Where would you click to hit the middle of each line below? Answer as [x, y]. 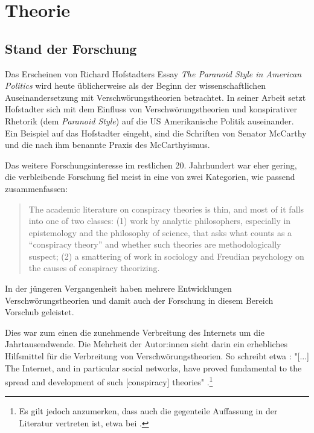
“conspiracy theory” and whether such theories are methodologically [155, 244]
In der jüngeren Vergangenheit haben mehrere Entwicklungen [118, 288]
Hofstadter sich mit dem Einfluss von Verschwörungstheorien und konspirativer [151, 109]
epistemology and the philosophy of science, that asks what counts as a [160, 232]
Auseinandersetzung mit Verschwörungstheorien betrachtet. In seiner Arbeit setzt [155, 97]
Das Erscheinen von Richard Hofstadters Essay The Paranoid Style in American [153, 73]
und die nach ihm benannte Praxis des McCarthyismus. [107, 145]
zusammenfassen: [37, 188]
